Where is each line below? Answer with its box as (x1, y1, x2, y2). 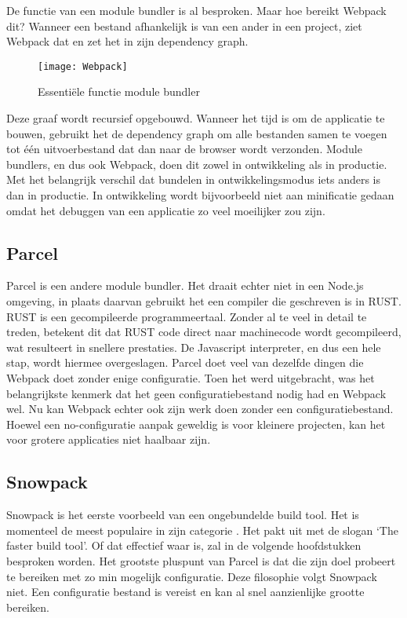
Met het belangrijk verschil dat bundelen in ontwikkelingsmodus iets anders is (6, 171, 380, 188)
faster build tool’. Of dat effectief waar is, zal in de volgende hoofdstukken (6, 537, 362, 554)
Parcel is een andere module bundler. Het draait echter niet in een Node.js (6, 277, 364, 294)
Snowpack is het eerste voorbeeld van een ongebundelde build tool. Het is (6, 506, 359, 523)
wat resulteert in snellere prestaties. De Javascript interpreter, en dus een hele (6, 338, 381, 355)
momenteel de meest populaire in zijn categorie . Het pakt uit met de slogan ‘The (6, 521, 398, 538)
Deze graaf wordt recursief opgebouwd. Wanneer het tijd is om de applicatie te (6, 110, 385, 126)
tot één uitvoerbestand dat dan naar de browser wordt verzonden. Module (6, 141, 362, 157)
